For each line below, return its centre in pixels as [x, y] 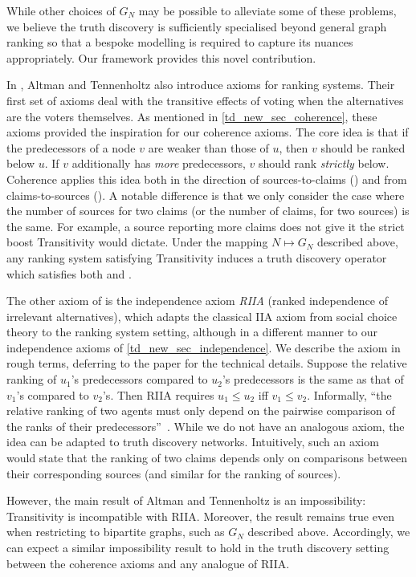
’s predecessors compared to [139, 379]
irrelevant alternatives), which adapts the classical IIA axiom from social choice [202, 316]
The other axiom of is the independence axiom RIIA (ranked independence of [197, 301]
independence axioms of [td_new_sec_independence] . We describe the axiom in [204, 347]
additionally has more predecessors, [159, 163]
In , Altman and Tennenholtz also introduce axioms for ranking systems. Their [201, 85]
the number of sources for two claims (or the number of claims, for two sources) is [208, 211]
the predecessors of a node [71, 147]
